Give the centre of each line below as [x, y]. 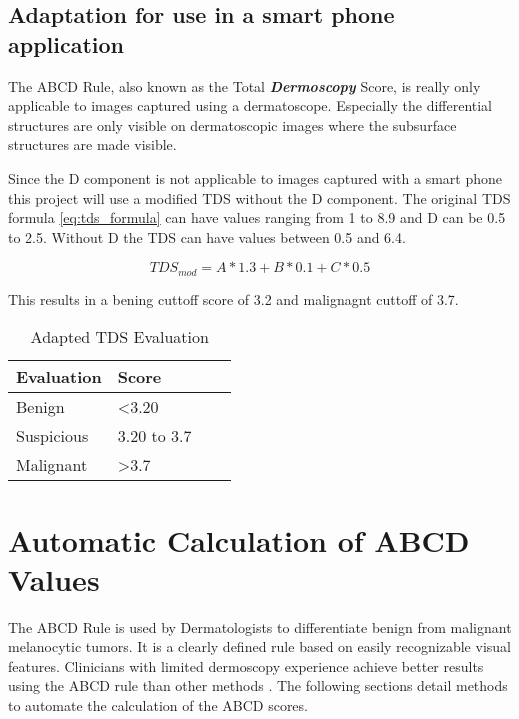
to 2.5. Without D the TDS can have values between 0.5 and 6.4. [207, 236]
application [66, 43]
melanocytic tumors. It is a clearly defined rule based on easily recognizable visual [259, 646]
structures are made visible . [92, 144]
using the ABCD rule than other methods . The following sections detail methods [258, 685]
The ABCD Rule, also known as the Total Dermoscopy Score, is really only [244, 85]
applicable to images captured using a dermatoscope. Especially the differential [250, 105]
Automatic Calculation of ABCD [239, 539]
